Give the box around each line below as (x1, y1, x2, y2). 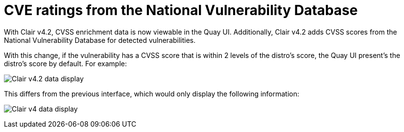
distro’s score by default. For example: (4, 59, 127, 68)
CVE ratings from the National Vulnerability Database (4, 2, 358, 19)
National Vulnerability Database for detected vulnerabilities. (4, 36, 196, 44)
